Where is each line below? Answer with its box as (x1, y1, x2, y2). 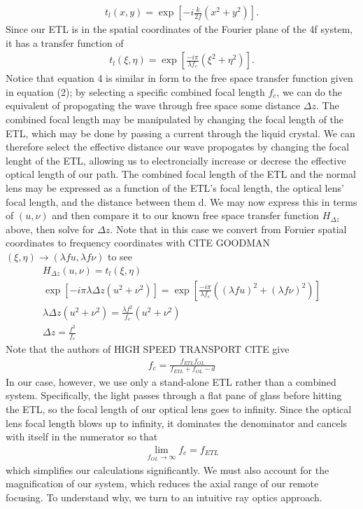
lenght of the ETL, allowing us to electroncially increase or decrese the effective (6, 153, 346, 167)
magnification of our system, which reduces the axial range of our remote (6, 476, 319, 491)
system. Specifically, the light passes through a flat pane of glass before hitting (6, 388, 342, 403)
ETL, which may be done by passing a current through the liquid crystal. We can (6, 125, 355, 140)
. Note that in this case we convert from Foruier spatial (110, 221, 347, 236)
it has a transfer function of (6, 35, 124, 50)
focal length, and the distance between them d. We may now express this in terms (6, 194, 357, 209)
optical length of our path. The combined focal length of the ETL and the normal (6, 167, 357, 181)
